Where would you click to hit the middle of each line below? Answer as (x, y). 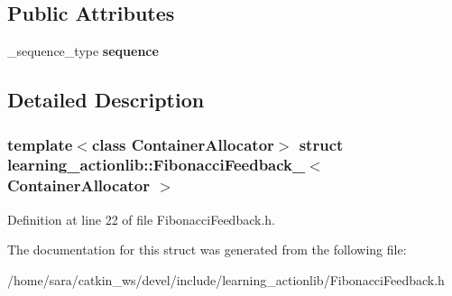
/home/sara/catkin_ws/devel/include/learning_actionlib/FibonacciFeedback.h (226, 279)
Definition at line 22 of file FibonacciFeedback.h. (141, 219)
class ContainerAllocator (183, 144)
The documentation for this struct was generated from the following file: (207, 250)
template (40, 144)
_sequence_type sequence (83, 51)
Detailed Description (106, 100)
